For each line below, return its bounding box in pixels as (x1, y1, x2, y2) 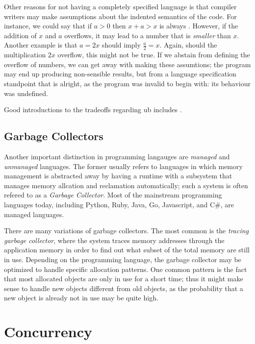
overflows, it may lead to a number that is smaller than (64, 30, 231, 40)
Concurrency (4, 321, 92, 342)
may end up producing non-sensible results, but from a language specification (4, 69, 236, 79)
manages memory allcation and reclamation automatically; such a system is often (4, 180, 248, 190)
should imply (102, 40, 141, 50)
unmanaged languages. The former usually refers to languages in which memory (4, 161, 243, 171)
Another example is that (4, 40, 77, 50)
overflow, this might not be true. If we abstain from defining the (57, 49, 250, 60)
